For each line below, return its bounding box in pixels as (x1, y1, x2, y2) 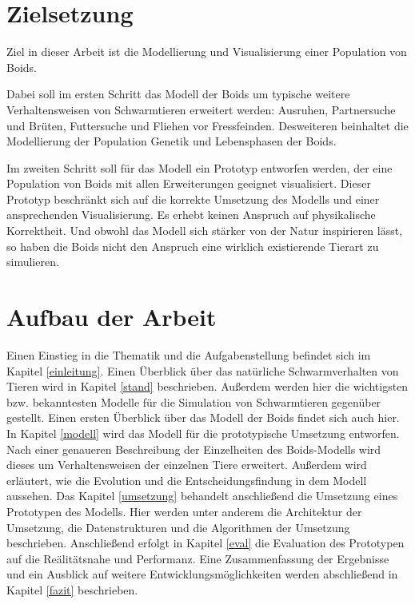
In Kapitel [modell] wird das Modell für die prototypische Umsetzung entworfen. (6, 424, 400, 441)
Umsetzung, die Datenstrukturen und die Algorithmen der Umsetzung (6, 519, 350, 535)
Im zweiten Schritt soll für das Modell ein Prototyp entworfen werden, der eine (6, 159, 393, 176)
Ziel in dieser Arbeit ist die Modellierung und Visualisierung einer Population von (6, 43, 407, 60)
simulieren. (6, 253, 59, 270)
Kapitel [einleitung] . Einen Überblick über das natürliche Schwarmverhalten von (6, 362, 399, 379)
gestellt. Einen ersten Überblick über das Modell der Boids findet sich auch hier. (6, 409, 400, 426)
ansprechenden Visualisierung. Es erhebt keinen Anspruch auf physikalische (6, 206, 376, 223)
